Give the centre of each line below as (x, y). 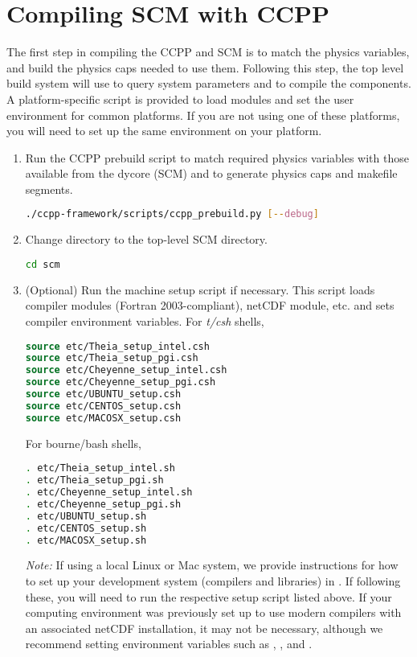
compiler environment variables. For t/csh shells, (145, 321)
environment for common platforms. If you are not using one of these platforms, (203, 115)
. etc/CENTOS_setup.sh (86, 528)
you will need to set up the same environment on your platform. (164, 131)
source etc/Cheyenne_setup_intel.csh (126, 370)
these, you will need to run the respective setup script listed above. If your (208, 596)
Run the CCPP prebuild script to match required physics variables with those (217, 157)
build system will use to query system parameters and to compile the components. (209, 83)
